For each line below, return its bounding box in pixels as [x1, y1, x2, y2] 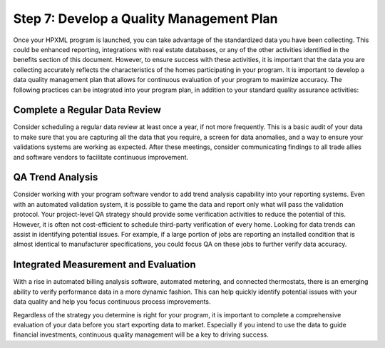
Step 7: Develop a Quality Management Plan [13, 11, 278, 26]
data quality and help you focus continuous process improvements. [13, 297, 211, 306]
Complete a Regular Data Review [13, 104, 162, 116]
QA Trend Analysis [13, 171, 98, 183]
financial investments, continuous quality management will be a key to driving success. [13, 330, 269, 339]
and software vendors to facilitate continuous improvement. [13, 153, 189, 161]
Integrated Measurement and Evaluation [13, 259, 196, 271]
